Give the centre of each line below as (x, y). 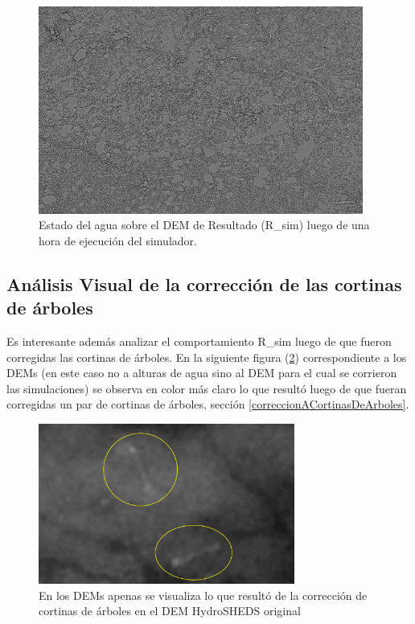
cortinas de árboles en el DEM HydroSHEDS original (170, 611)
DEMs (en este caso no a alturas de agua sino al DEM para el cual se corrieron (202, 373)
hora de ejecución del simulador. (118, 240)
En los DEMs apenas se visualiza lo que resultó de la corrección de (203, 595)
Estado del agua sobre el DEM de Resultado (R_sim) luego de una (204, 225)
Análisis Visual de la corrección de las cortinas (204, 283)
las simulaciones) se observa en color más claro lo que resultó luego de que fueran (207, 388)
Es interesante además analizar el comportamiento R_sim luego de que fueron (199, 341)
